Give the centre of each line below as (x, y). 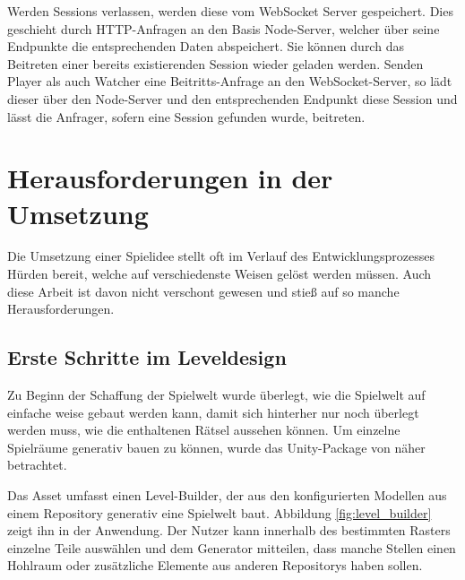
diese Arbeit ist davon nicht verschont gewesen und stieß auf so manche (203, 291)
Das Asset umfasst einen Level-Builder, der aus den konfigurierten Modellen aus (227, 495)
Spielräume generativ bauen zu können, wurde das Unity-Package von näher (216, 447)
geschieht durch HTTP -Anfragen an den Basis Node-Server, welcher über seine (224, 28)
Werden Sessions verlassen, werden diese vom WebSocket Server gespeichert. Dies (230, 11)
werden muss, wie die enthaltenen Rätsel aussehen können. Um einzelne (204, 430)
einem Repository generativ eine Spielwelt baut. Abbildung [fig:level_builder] (220, 512)
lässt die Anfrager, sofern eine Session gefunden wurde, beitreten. (186, 116)
